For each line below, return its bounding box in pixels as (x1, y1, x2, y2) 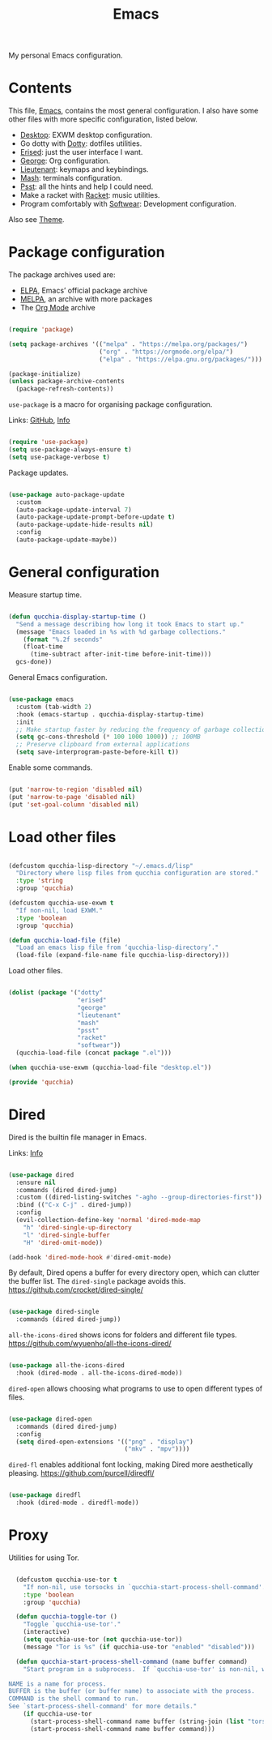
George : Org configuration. (19, 156, 111, 166)
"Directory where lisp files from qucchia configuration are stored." (15, 869, 259, 878)
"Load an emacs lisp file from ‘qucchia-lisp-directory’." (15, 943, 219, 952)
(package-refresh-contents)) (15, 385, 114, 393)
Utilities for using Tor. (8, 1553, 79, 1563)
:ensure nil (15, 1178, 57, 1186)
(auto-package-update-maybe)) (15, 536, 117, 544)
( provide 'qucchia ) (8, 1078, 74, 1086)
